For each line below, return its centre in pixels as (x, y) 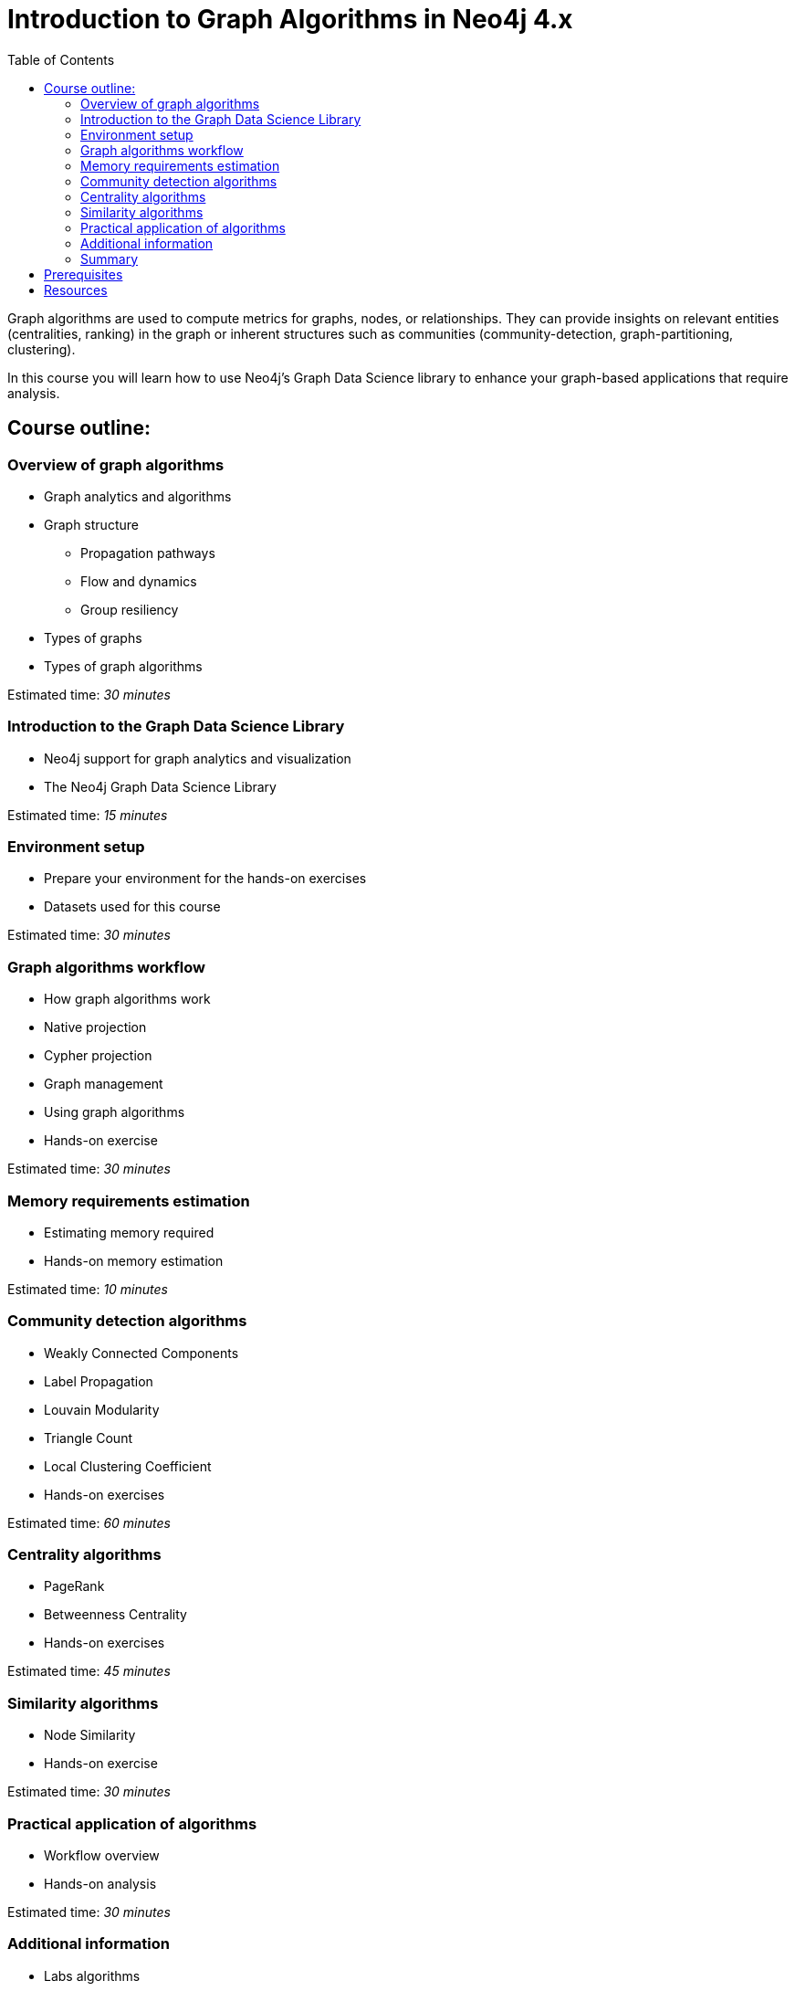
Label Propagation (99, 1381)
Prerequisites (84, 274)
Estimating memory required (129, 1232)
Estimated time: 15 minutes (88, 815)
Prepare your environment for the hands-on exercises (205, 879)
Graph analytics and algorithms (138, 496)
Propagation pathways (148, 553)
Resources (76, 290)
